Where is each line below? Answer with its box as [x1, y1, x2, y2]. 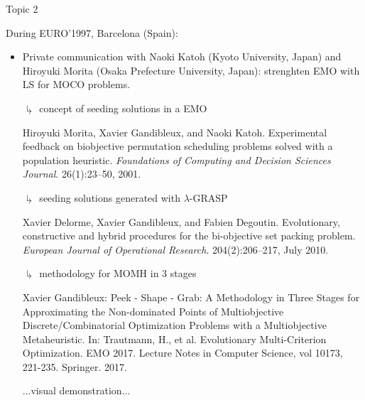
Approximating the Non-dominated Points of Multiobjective [22, 303, 284, 318]
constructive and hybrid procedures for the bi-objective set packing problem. [22, 228, 356, 243]
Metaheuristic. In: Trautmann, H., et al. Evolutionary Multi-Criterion [22, 331, 327, 346]
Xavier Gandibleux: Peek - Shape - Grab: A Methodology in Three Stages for [22, 289, 360, 304]
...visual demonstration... [22, 383, 131, 398]
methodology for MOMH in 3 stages [39, 266, 197, 281]
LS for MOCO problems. [22, 77, 131, 92]
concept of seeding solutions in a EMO [39, 100, 207, 115]
